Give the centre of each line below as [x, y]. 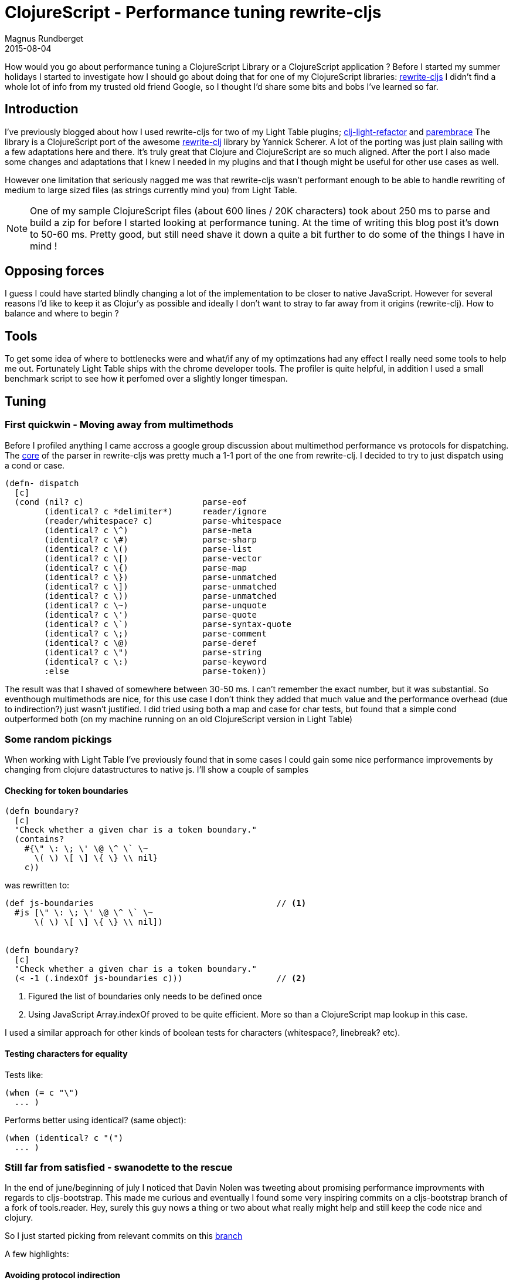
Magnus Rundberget [44, 38]
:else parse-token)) [155, 671]
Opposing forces [55, 271]
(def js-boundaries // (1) [156, 903]
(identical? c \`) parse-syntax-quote [168, 624]
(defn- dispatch [42, 483]
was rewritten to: [37, 885]
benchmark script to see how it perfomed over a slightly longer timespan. [146, 379]
